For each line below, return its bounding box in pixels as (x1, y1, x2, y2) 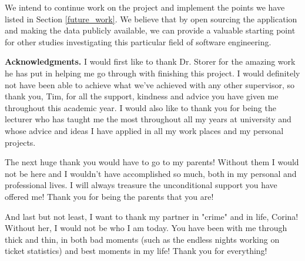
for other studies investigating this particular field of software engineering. (5, 35, 272, 48)
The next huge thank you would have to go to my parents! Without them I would (5, 156, 299, 168)
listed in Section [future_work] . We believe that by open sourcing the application (5, 12, 297, 25)
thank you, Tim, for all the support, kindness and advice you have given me (5, 90, 279, 102)
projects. (5, 136, 36, 148)
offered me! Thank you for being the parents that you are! (5, 190, 214, 202)
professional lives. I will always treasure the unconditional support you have (5, 179, 277, 191)
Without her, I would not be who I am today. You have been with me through (5, 222, 287, 234)
